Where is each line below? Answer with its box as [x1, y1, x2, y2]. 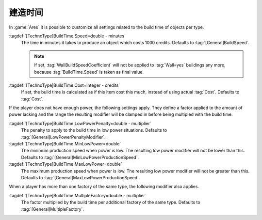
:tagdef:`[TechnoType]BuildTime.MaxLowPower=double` [9, 161, 122, 167]
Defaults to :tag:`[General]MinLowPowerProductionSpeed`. [21, 154, 139, 160]
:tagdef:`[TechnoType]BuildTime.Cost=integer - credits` [9, 82, 120, 88]
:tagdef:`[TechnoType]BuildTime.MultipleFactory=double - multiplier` [9, 192, 147, 198]
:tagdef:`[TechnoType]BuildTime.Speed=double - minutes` [9, 33, 126, 39]
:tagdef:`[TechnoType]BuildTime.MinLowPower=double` [9, 141, 121, 147]
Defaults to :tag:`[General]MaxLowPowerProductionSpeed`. [21, 174, 140, 180]
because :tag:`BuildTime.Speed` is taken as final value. [34, 69, 144, 75]
